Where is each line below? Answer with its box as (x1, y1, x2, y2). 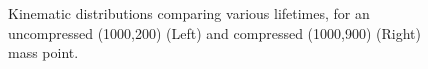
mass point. (8, 42, 79, 63)
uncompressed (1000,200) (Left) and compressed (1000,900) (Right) (8, 22, 421, 43)
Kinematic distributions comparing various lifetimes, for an (8, 3, 370, 24)
